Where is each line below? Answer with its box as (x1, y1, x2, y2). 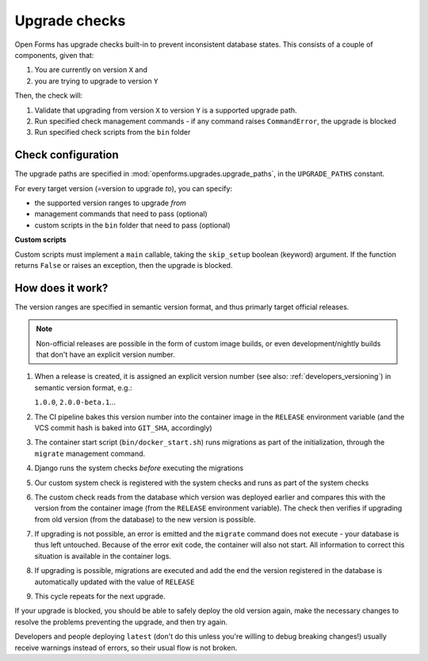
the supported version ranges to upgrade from (34, 198, 186, 208)
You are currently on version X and (34, 65, 148, 75)
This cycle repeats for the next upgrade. (34, 591, 166, 602)
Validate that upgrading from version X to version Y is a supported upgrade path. (34, 105, 297, 115)
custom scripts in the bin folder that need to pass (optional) (34, 220, 231, 230)
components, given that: (14, 50, 94, 59)
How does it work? (14, 281, 109, 295)
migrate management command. (34, 449, 146, 458)
